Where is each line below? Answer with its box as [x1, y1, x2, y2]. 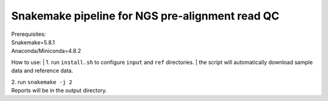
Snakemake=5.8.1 [11, 38, 55, 46]
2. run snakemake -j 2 [11, 78, 73, 85]
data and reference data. [11, 67, 73, 74]
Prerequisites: [11, 30, 46, 38]
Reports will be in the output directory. [11, 86, 108, 94]
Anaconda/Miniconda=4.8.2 [11, 47, 81, 55]
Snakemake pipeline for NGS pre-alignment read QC [11, 9, 279, 23]
